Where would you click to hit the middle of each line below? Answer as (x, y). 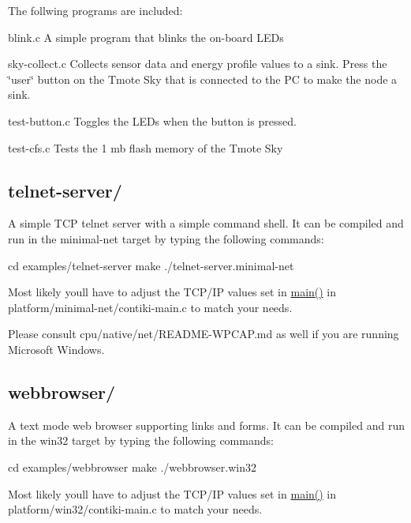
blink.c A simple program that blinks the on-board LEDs (146, 37)
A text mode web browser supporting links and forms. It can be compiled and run (206, 425)
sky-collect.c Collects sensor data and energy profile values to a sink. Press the (198, 64)
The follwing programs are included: (95, 10)
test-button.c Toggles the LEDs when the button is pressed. (152, 120)
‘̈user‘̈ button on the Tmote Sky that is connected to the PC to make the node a (203, 79)
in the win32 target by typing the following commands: (141, 440)
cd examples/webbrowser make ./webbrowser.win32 (132, 467)
